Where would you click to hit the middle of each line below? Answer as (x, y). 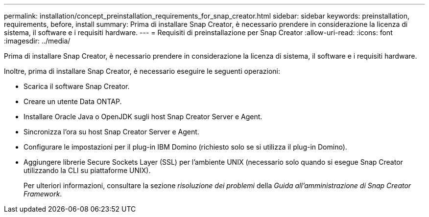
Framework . (43, 194)
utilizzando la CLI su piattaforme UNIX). (87, 170)
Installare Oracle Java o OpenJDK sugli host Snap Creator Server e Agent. (143, 117)
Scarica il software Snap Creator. (77, 86)
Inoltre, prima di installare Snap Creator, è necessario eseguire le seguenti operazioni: (142, 71)
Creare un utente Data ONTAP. (73, 101)
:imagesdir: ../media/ (37, 41)
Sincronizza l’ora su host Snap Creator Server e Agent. (111, 132)
